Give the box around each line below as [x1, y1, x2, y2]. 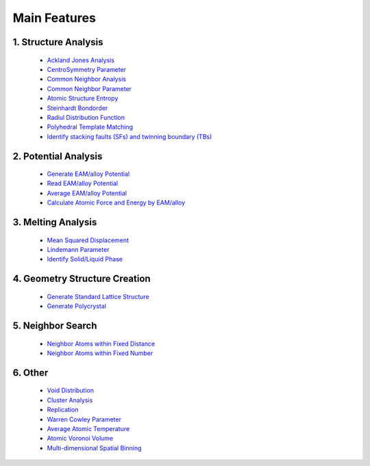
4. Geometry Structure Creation [12, 273, 151, 285]
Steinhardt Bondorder [47, 103, 108, 112]
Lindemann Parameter [47, 246, 110, 254]
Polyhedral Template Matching [47, 123, 134, 131]
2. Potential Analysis [12, 151, 103, 162]
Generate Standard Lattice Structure [47, 292, 150, 300]
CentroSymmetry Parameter [47, 65, 127, 73]
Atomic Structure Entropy [47, 94, 119, 103]
